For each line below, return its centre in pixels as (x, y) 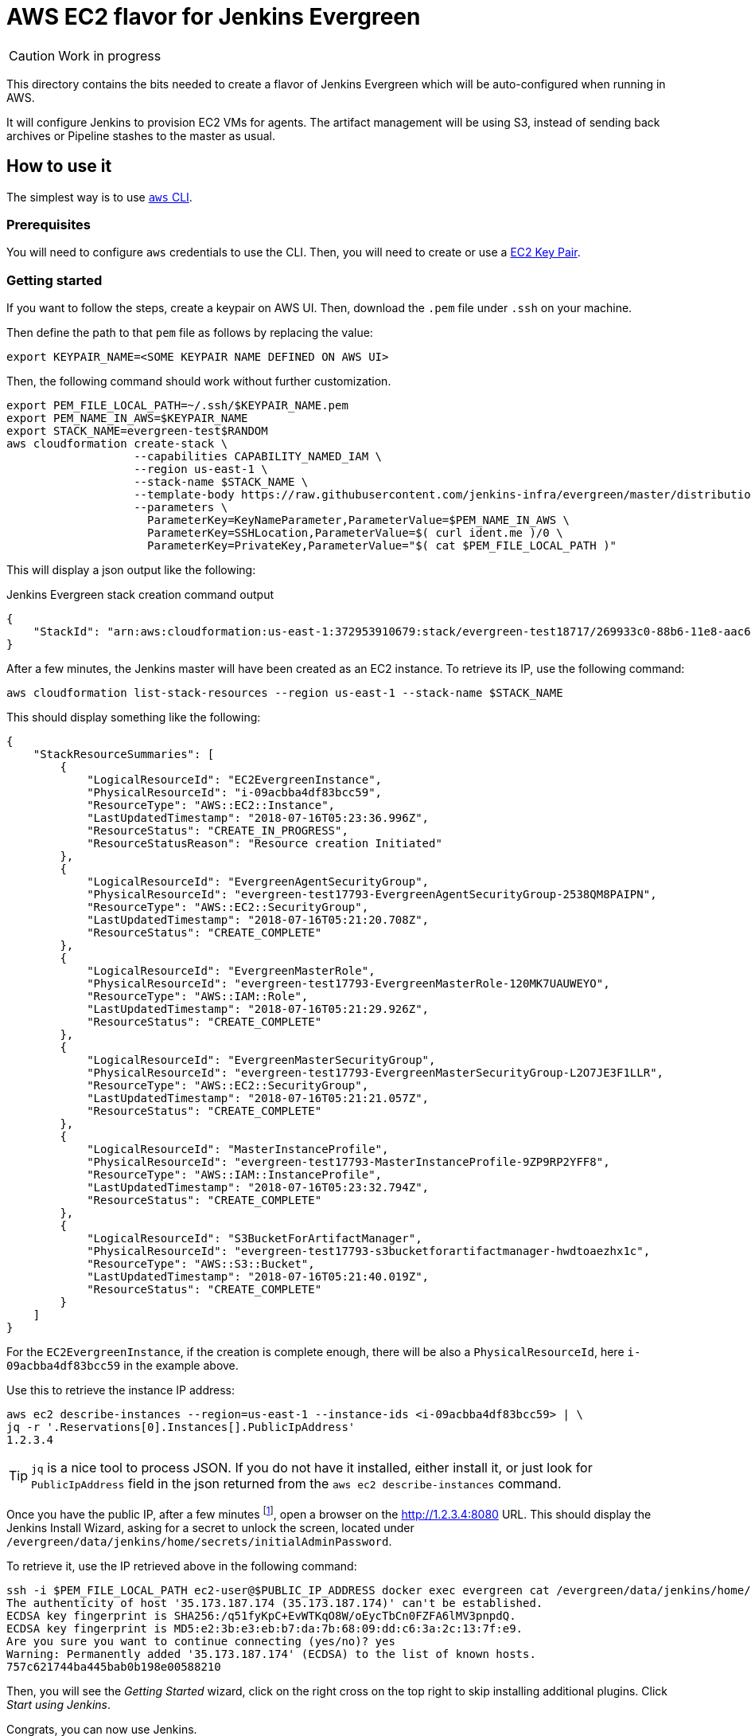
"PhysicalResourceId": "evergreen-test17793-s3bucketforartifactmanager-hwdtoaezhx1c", (369, 1251)
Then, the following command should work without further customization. (199, 381)
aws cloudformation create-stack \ (117, 444)
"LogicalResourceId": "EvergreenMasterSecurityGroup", (261, 1060)
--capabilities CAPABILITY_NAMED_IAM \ (258, 457)
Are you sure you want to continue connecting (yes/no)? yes (201, 1641)
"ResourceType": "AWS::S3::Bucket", (201, 1264)
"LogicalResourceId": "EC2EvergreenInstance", (235, 780)
